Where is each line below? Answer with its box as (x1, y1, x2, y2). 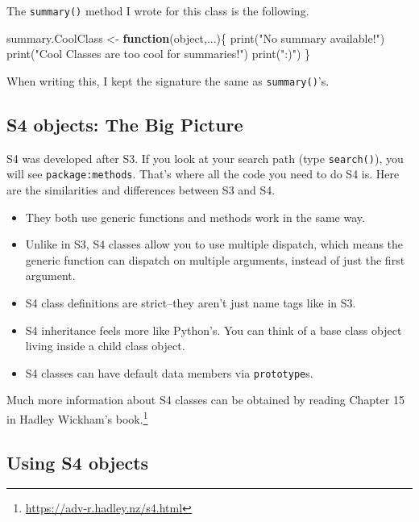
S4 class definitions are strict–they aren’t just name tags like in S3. (25, 294, 356, 311)
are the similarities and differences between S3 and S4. (6, 182, 276, 198)
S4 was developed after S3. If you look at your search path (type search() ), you (6, 149, 404, 166)
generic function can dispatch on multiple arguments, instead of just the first (25, 251, 405, 268)
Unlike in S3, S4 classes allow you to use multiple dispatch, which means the (25, 236, 404, 253)
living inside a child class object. (25, 337, 185, 354)
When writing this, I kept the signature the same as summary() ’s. (6, 72, 330, 89)
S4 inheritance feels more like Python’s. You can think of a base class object (25, 321, 402, 338)
